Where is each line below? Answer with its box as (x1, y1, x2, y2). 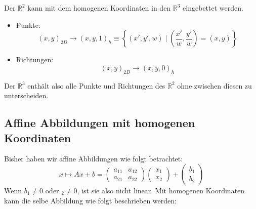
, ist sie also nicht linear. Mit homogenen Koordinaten (77, 185, 245, 195)
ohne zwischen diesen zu (177, 80, 252, 91)
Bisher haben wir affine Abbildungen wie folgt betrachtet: (4, 153, 183, 164)
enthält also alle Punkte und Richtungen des (27, 80, 165, 91)
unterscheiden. (4, 90, 49, 101)
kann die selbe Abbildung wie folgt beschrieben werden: (4, 195, 177, 205)
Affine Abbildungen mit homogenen (4, 115, 195, 131)
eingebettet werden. (183, 3, 243, 13)
